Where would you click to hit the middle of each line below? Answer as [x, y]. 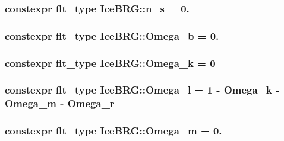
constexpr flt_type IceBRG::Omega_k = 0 [110, 63]
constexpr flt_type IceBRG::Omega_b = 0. [112, 35]
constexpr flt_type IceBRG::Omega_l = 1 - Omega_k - [142, 90]
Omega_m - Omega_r [60, 103]
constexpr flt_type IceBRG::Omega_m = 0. [113, 131]
